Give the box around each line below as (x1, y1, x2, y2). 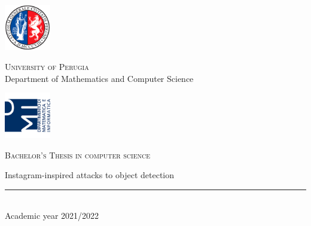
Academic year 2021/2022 (5, 209, 99, 222)
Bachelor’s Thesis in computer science (5, 148, 151, 161)
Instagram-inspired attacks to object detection (5, 169, 175, 181)
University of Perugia (5, 60, 89, 73)
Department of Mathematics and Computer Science (5, 72, 194, 84)
